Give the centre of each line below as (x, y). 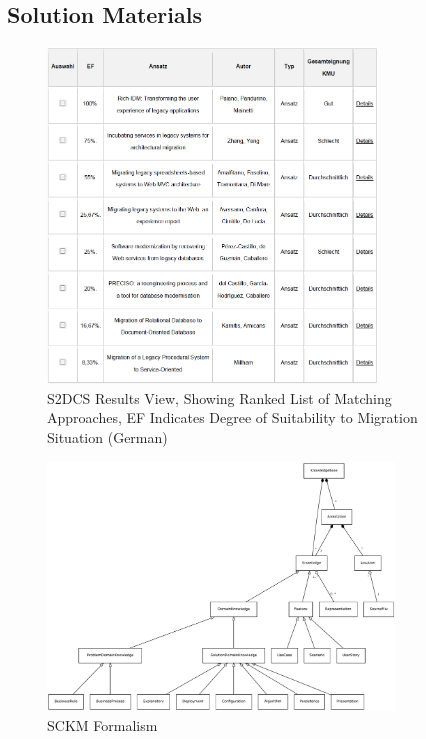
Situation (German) (107, 436)
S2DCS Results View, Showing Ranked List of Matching (219, 397)
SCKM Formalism (102, 724)
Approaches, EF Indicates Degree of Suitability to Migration (232, 417)
